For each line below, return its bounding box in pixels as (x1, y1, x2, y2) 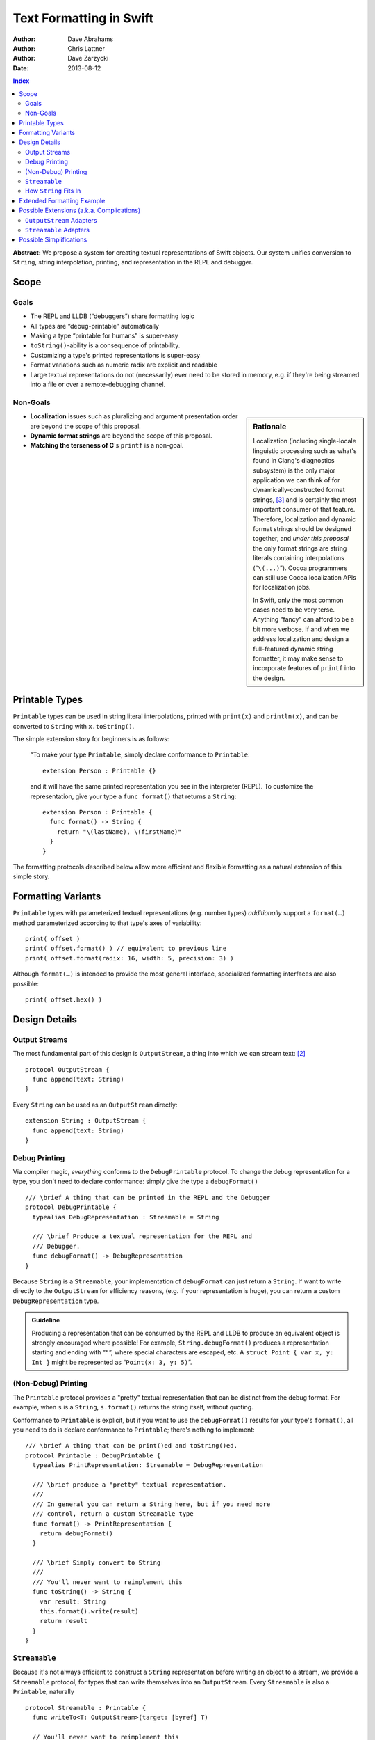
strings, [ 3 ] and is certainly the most (253, 495, 357, 504)
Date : (12, 63, 29, 72)
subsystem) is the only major (253, 466, 336, 475)
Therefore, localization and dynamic (253, 515, 356, 523)
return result (39, 1617, 88, 1625)
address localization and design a (253, 635, 349, 643)
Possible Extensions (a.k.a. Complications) (19, 206, 141, 215)
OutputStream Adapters (25, 216, 97, 224)
